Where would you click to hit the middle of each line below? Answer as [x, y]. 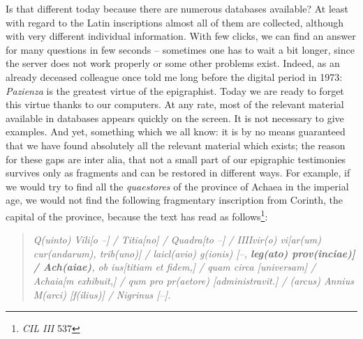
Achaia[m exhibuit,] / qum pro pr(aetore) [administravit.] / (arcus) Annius [193, 280]
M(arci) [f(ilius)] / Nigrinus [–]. [102, 294]
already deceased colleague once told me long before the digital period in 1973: [174, 76]
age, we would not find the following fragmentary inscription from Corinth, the [174, 200]
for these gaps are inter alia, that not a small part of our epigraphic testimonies [176, 159]
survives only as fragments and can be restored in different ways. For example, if [178, 173]
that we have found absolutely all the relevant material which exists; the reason [176, 145]
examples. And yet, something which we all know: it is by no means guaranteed [176, 131]
